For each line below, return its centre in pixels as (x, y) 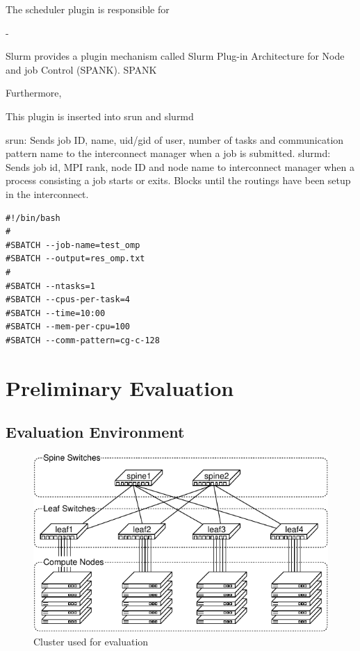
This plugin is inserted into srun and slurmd (100, 116)
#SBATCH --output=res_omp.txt (75, 259)
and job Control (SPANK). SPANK (81, 69)
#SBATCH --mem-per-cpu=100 (68, 327)
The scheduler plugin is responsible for (88, 9)
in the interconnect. (47, 193)
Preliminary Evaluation (120, 387)
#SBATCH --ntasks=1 (50, 286)
